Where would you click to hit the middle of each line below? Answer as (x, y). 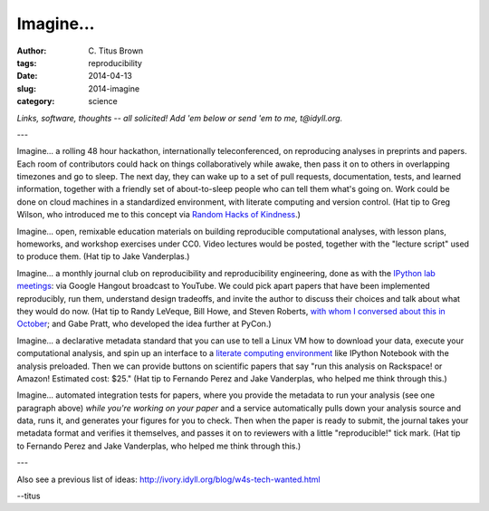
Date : (27, 76)
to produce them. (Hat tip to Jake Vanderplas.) (103, 256)
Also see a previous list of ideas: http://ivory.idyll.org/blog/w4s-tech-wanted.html (168, 479)
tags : (27, 63)
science (103, 101)
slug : (26, 88)
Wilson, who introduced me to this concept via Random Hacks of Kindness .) (158, 215)
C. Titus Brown (116, 51)
